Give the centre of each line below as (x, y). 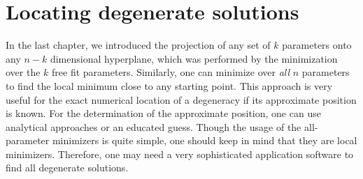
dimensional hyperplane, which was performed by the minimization (194, 58)
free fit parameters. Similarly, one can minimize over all (171, 72)
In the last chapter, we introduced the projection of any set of (138, 45)
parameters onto (317, 45)
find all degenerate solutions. (67, 168)
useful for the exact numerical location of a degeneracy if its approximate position (181, 99)
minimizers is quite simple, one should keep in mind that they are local (205, 140)
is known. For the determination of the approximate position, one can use (163, 113)
